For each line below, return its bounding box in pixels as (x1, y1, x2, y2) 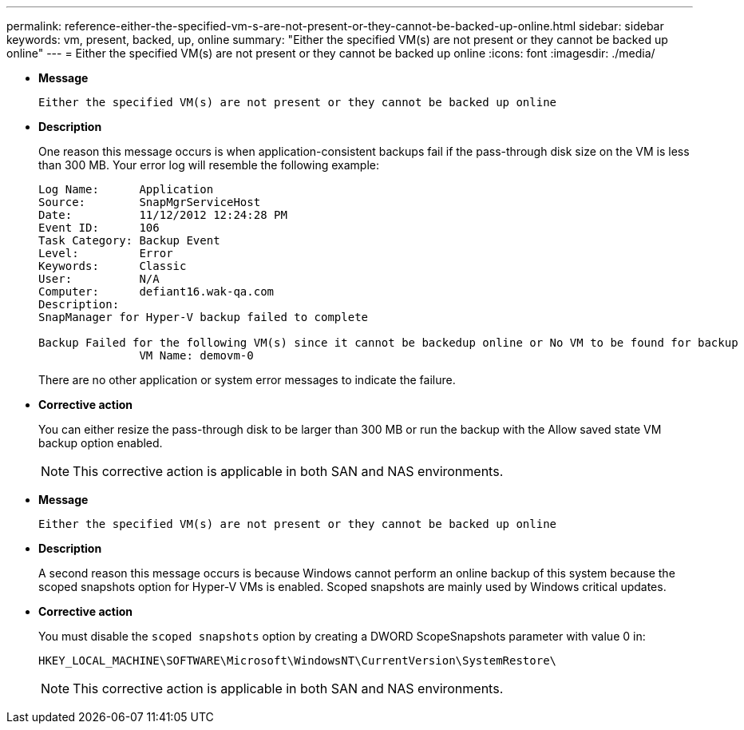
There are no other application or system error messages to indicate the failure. (38, 373, 456, 387)
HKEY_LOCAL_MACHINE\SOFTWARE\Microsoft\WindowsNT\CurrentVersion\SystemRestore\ (38, 654, 557, 667)
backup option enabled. (38, 436, 163, 450)
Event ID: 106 (38, 221, 160, 234)
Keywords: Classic (38, 260, 187, 272)
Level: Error (38, 247, 173, 260)
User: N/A (38, 272, 160, 285)
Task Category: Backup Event (38, 234, 220, 247)
